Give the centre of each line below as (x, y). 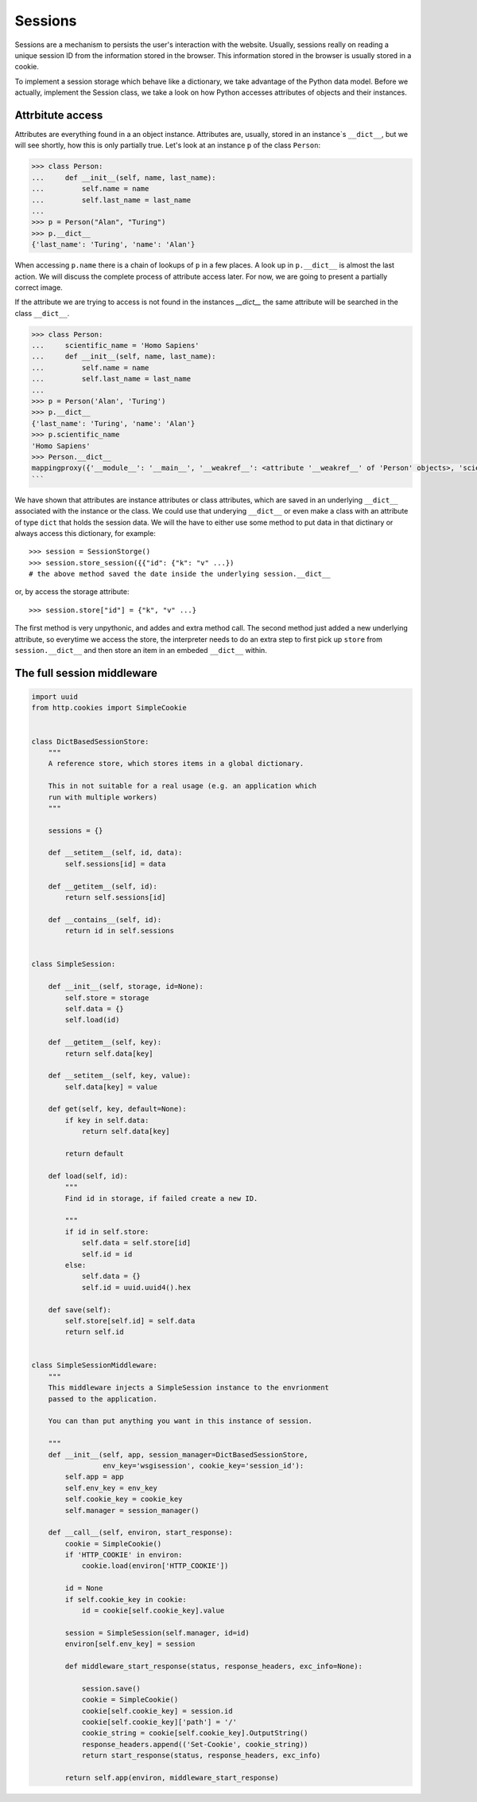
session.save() (111, 1689)
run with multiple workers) (103, 797)
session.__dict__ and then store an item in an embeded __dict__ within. (141, 651)
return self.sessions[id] (115, 897)
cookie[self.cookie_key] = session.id (157, 1711)
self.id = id (107, 1254)
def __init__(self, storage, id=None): (126, 987)
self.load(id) (92, 1020)
